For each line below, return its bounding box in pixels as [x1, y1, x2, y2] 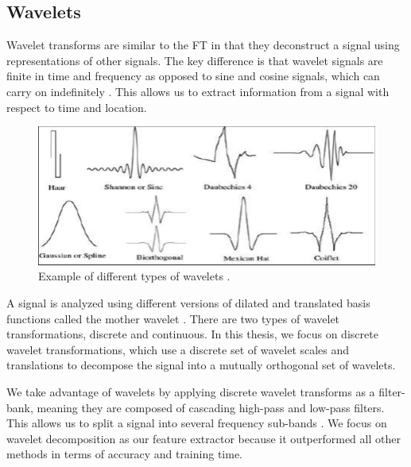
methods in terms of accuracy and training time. [6, 446, 242, 462]
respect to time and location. [6, 98, 147, 115]
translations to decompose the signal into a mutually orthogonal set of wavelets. [6, 357, 396, 373]
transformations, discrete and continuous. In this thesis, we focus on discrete [6, 326, 378, 342]
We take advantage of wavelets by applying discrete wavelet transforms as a [6, 383, 375, 399]
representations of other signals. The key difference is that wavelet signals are [6, 52, 383, 68]
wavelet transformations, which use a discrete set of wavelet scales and [6, 341, 350, 357]
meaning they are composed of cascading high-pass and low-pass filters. [37, 399, 385, 415]
